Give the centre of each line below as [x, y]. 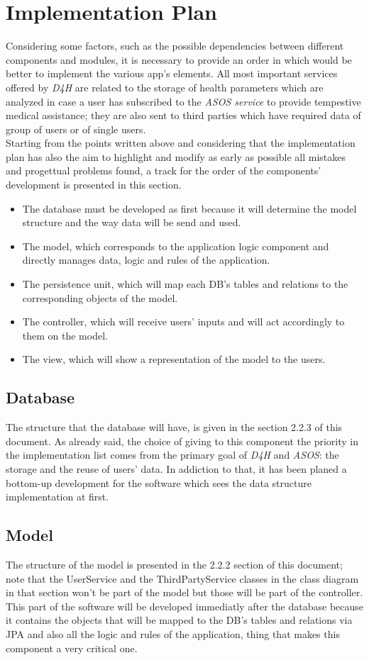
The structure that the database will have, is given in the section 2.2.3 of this [174, 427]
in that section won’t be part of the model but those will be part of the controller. [184, 592]
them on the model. [65, 335]
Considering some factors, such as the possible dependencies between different [175, 46]
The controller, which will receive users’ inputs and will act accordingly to [183, 321]
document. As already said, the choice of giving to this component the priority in [182, 441]
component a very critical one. [72, 648]
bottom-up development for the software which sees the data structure [159, 482]
